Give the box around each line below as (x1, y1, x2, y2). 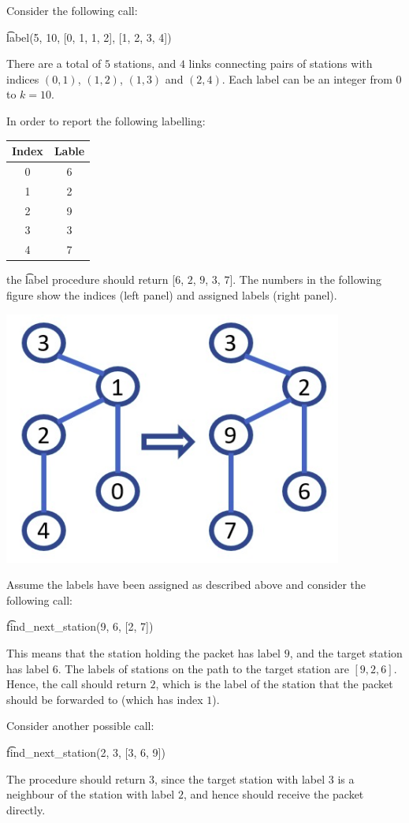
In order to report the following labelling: (6, 112, 206, 128)
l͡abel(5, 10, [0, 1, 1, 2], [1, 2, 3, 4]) (6, 28, 172, 45)
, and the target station (289, 644, 403, 661)
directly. (6, 801, 46, 817)
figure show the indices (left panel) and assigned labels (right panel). (6, 286, 337, 303)
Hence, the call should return (6, 676, 147, 692)
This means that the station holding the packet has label (6, 644, 281, 661)
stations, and (113, 55, 177, 72)
